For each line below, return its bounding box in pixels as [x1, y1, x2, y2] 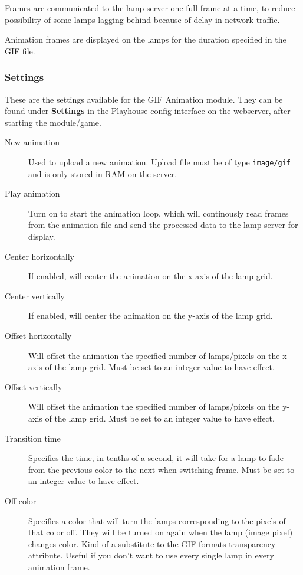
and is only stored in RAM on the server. [28, 167, 177, 179]
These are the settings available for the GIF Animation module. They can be [5, 93, 283, 105]
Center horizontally [5, 250, 74, 262]
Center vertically [5, 289, 65, 302]
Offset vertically [5, 380, 62, 393]
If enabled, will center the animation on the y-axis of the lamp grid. [28, 309, 273, 322]
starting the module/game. [5, 116, 101, 128]
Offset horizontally [5, 329, 72, 341]
